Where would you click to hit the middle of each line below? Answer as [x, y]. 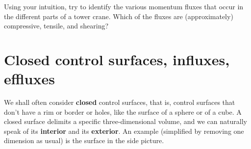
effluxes [29, 79]
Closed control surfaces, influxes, [117, 59]
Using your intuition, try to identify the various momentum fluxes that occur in [124, 6]
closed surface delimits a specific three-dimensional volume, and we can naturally [125, 121]
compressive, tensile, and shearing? [56, 26]
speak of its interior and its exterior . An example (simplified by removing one [124, 131]
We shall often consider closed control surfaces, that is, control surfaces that [120, 102]
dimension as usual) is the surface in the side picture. [84, 140]
